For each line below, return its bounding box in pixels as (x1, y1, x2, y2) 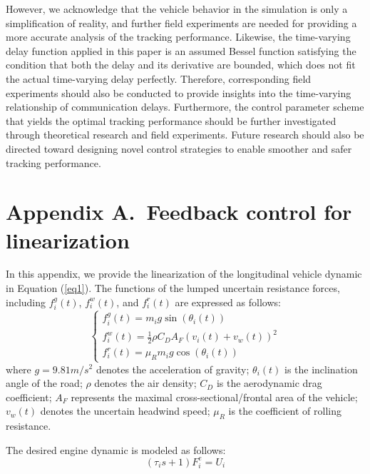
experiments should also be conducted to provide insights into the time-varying (6, 85, 351, 100)
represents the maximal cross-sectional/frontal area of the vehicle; (71, 389, 358, 404)
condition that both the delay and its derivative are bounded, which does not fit (6, 57, 356, 72)
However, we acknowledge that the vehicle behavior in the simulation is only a (6, 1, 348, 16)
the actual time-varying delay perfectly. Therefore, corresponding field (6, 71, 312, 86)
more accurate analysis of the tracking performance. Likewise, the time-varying (6, 29, 351, 44)
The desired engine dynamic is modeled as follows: (6, 442, 226, 457)
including (6, 294, 46, 309)
